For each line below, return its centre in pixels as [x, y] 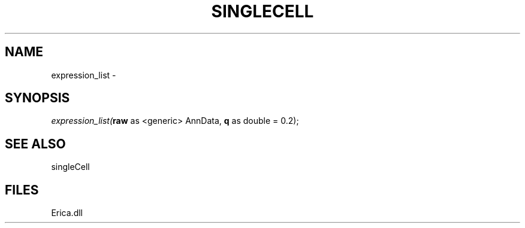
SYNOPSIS [37, 98]
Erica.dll [67, 213]
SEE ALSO [35, 144]
